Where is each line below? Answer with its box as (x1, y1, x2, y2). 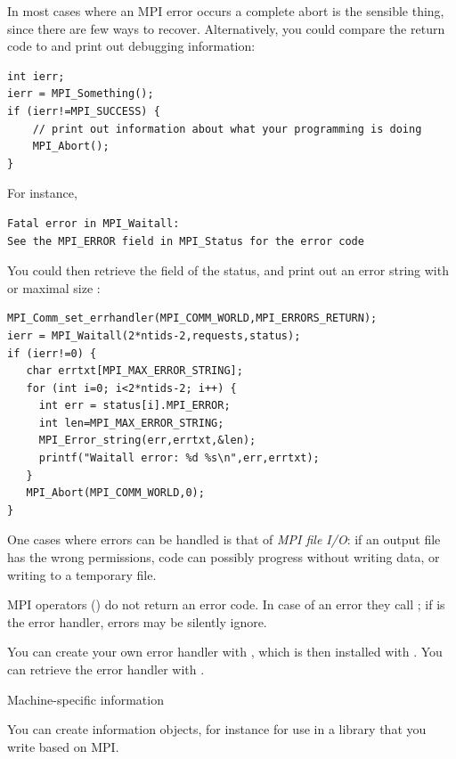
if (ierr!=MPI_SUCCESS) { (7, 104, 160, 118)
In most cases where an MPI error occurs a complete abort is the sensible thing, (7, 2, 444, 20)
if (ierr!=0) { (7, 347, 97, 360)
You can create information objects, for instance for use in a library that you (7, 720, 427, 739)
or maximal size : (7, 278, 101, 297)
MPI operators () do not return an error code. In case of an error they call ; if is (7, 595, 445, 614)
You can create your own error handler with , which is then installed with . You (7, 642, 443, 661)
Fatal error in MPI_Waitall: (7, 216, 180, 230)
